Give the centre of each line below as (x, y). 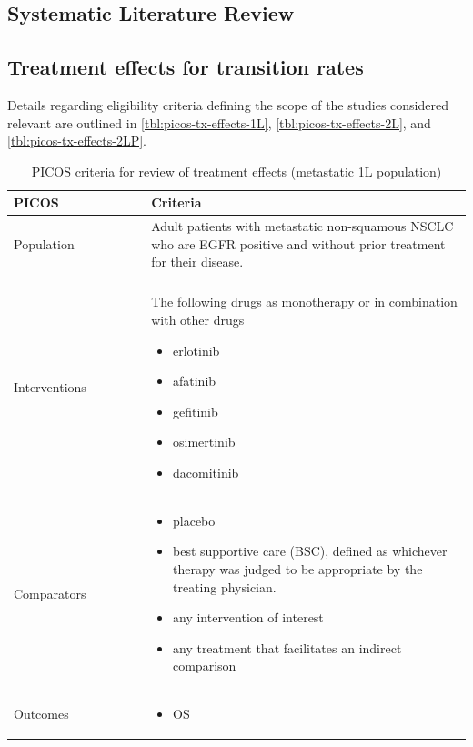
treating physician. (224, 586)
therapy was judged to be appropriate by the (297, 569)
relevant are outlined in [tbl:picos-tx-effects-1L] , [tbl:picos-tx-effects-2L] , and (219, 122)
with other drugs (198, 320)
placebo (194, 520)
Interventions (50, 387)
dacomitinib (206, 473)
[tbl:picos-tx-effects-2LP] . (77, 141)
